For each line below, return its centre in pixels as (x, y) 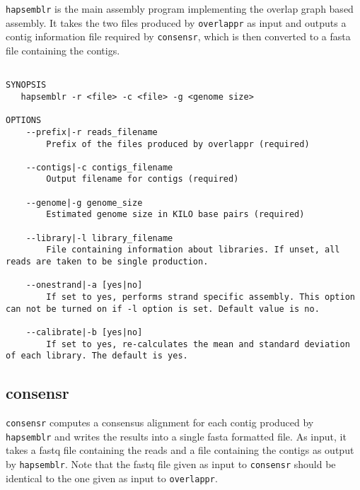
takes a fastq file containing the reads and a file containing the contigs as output (180, 450)
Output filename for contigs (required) (143, 179)
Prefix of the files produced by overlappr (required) (178, 144)
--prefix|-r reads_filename (92, 132)
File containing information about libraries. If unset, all (193, 250)
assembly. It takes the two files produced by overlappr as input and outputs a (176, 22)
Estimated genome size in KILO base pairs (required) (175, 215)
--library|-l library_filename (99, 238)
